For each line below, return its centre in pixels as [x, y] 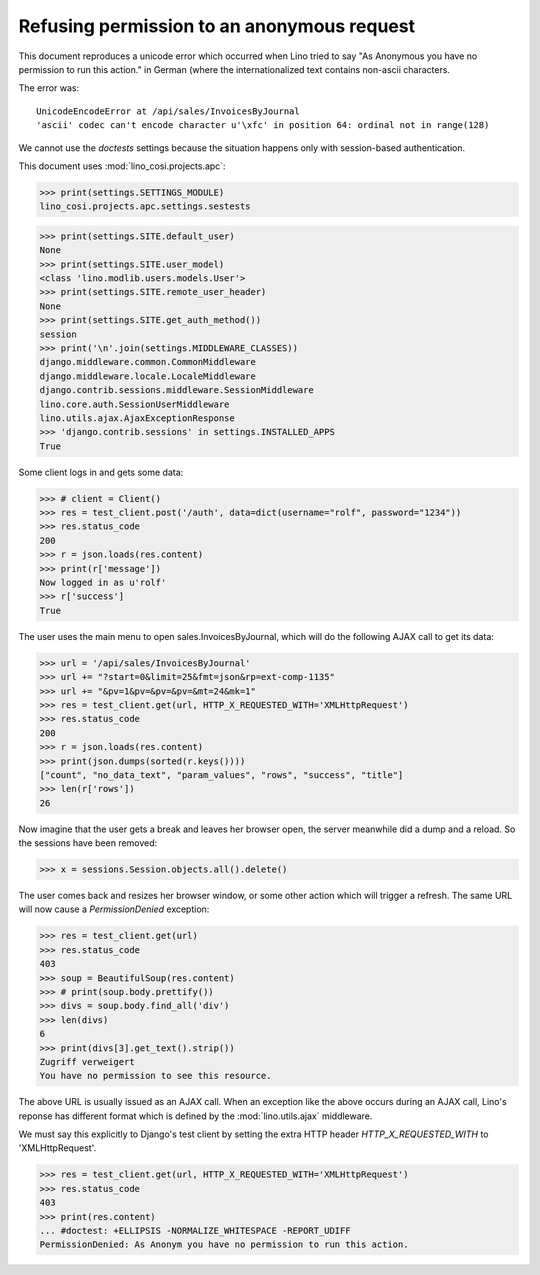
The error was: [49, 88]
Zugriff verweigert [87, 1061]
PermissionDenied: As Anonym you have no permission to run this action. [224, 1244]
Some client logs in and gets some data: [101, 472]
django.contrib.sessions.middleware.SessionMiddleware [176, 390]
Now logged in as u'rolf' [103, 583]
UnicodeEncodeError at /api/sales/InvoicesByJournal [168, 111]
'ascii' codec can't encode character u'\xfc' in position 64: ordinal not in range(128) [263, 125]
